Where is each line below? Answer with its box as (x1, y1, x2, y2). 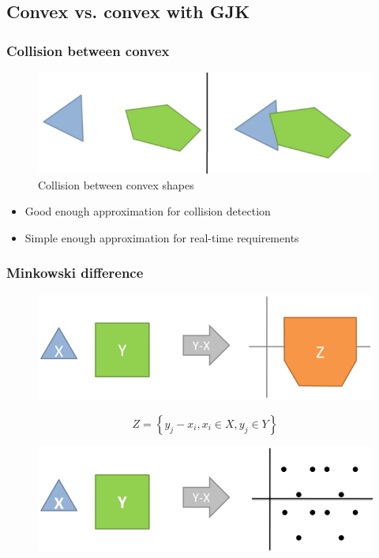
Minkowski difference (6, 263, 144, 283)
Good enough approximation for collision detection (24, 203, 271, 219)
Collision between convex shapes (38, 176, 194, 193)
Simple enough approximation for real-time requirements (24, 229, 299, 245)
